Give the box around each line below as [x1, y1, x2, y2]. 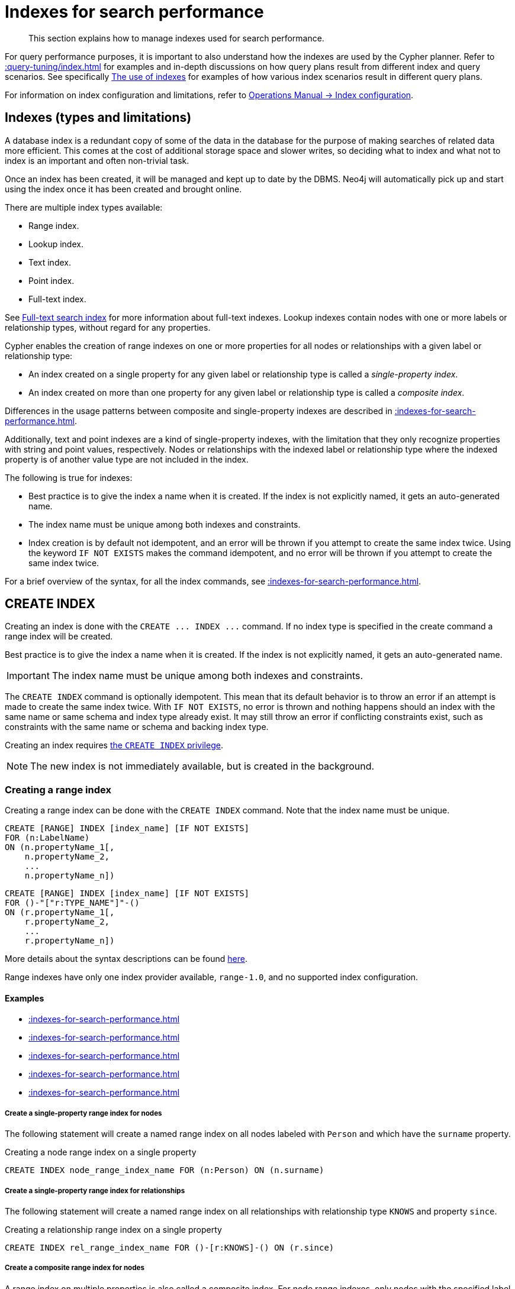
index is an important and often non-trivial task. [5, 155, 189, 166]
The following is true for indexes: [5, 472, 133, 483]
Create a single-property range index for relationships [5, 1186, 185, 1195]
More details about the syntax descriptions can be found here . [5, 954, 247, 964]
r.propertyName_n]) [24, 936, 115, 946]
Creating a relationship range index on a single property [5, 1224, 222, 1235]
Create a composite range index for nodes [5, 1264, 144, 1272]
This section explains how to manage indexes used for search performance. [28, 33, 324, 43]
